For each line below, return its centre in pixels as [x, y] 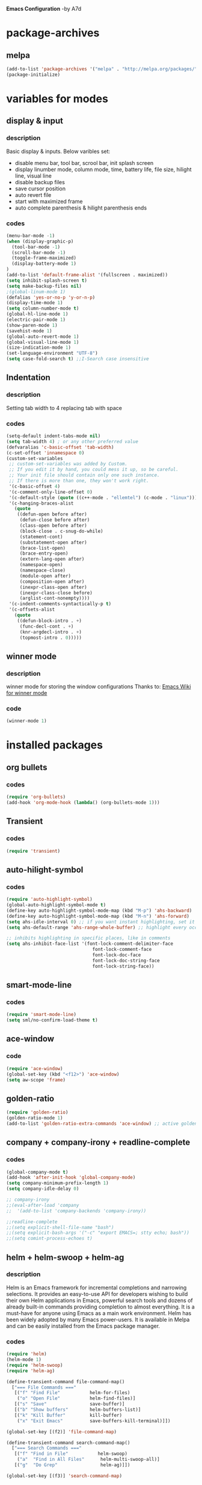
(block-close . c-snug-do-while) [61, 531]
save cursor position [40, 188]
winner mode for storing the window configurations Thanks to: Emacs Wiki [99, 686]
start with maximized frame [49, 201]
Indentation [29, 378]
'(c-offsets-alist [32, 610]
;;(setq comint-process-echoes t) [50, 1239]
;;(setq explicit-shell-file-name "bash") [60, 1227]
